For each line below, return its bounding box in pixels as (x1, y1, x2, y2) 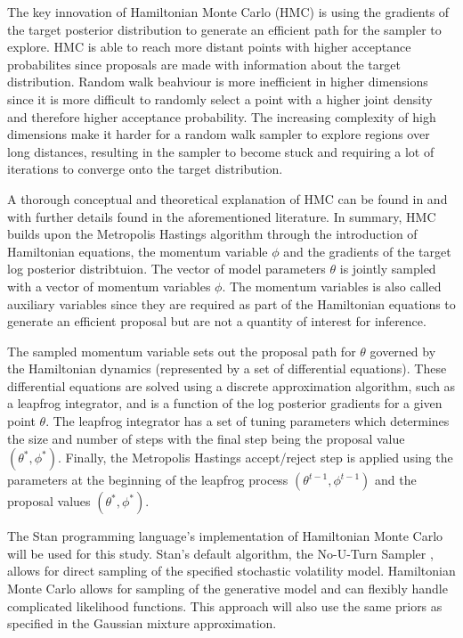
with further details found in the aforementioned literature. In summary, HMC (7, 207, 436, 225)
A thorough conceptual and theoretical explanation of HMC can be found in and (7, 189, 448, 208)
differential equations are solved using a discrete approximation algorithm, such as (7, 376, 456, 395)
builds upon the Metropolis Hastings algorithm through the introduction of (7, 225, 418, 243)
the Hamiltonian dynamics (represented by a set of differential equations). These (7, 359, 447, 378)
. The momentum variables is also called (222, 276, 442, 295)
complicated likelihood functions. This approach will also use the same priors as (7, 596, 443, 615)
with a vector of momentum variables (7, 276, 211, 295)
